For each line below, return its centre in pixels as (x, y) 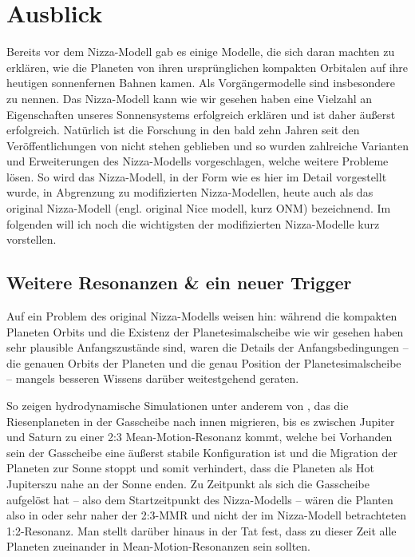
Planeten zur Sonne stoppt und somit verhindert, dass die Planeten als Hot (190, 468)
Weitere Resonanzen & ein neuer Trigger (179, 282)
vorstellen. (32, 239)
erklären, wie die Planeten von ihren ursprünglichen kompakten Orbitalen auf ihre (207, 67)
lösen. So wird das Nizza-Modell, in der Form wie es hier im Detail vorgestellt (197, 176)
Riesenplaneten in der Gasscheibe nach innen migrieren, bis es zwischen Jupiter (201, 421)
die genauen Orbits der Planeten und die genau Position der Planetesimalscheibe (204, 362)
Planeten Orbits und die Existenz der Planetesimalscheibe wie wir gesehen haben (205, 331)
